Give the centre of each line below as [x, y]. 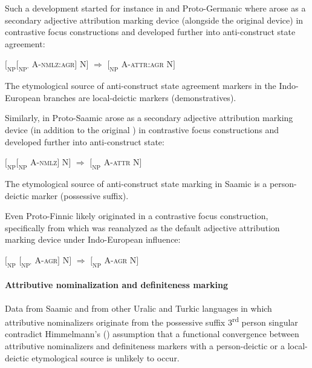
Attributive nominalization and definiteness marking [117, 285]
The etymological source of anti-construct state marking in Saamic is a [136, 183]
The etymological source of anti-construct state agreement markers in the [141, 86]
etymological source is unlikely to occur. [106, 357]
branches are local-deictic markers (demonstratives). [140, 97]
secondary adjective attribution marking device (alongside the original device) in [154, 20]
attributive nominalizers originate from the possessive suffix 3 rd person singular [151, 321]
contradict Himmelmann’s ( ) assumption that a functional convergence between [152, 334]
